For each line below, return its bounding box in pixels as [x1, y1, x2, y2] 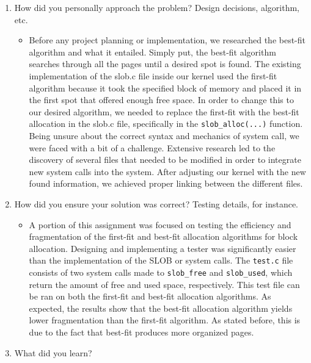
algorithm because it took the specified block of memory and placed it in [29, 81, 302, 94]
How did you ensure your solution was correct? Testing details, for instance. [14, 197, 298, 210]
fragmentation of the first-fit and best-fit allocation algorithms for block [29, 230, 298, 243]
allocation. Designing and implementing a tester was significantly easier [29, 242, 296, 254]
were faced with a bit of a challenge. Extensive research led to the [29, 141, 276, 154]
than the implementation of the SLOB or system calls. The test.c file [29, 254, 293, 267]
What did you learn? [14, 346, 92, 359]
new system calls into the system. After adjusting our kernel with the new [29, 165, 306, 178]
